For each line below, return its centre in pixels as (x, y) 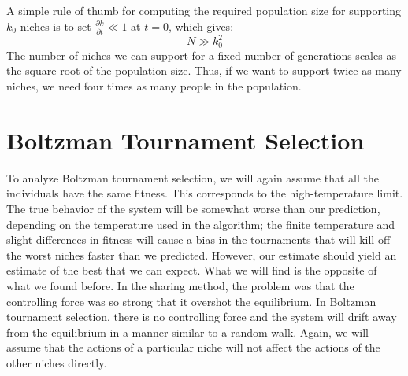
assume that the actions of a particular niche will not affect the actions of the (193, 347)
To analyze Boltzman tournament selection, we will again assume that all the (193, 177)
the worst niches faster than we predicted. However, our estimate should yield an (202, 254)
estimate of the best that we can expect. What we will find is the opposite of (192, 270)
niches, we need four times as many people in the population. (154, 86)
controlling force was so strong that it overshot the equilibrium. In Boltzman (191, 301)
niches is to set (56, 26)
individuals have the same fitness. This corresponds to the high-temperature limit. (205, 193)
